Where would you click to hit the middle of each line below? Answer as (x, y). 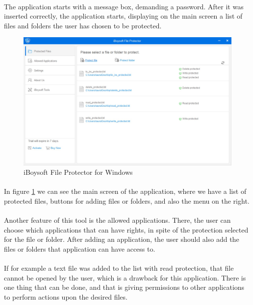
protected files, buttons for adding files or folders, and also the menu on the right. (127, 201)
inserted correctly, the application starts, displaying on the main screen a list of (123, 16)
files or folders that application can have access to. (80, 248)
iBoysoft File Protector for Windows (78, 172)
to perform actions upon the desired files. (66, 296)
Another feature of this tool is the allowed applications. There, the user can (117, 220)
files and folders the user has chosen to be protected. (83, 25)
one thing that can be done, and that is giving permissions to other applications (124, 287)
